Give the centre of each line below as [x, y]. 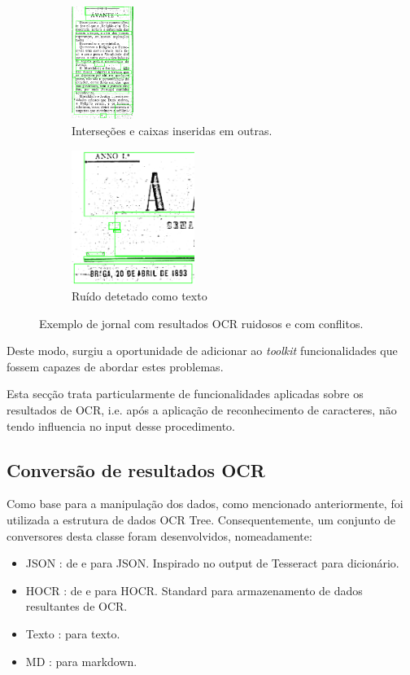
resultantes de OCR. [76, 606]
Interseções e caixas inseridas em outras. [172, 131]
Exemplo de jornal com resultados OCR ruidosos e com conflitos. [201, 323]
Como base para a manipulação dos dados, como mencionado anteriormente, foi [205, 504]
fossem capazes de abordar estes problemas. [115, 366]
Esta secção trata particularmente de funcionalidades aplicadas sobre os [185, 394]
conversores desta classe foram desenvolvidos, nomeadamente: [159, 535]
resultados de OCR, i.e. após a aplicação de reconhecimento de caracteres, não [202, 410]
